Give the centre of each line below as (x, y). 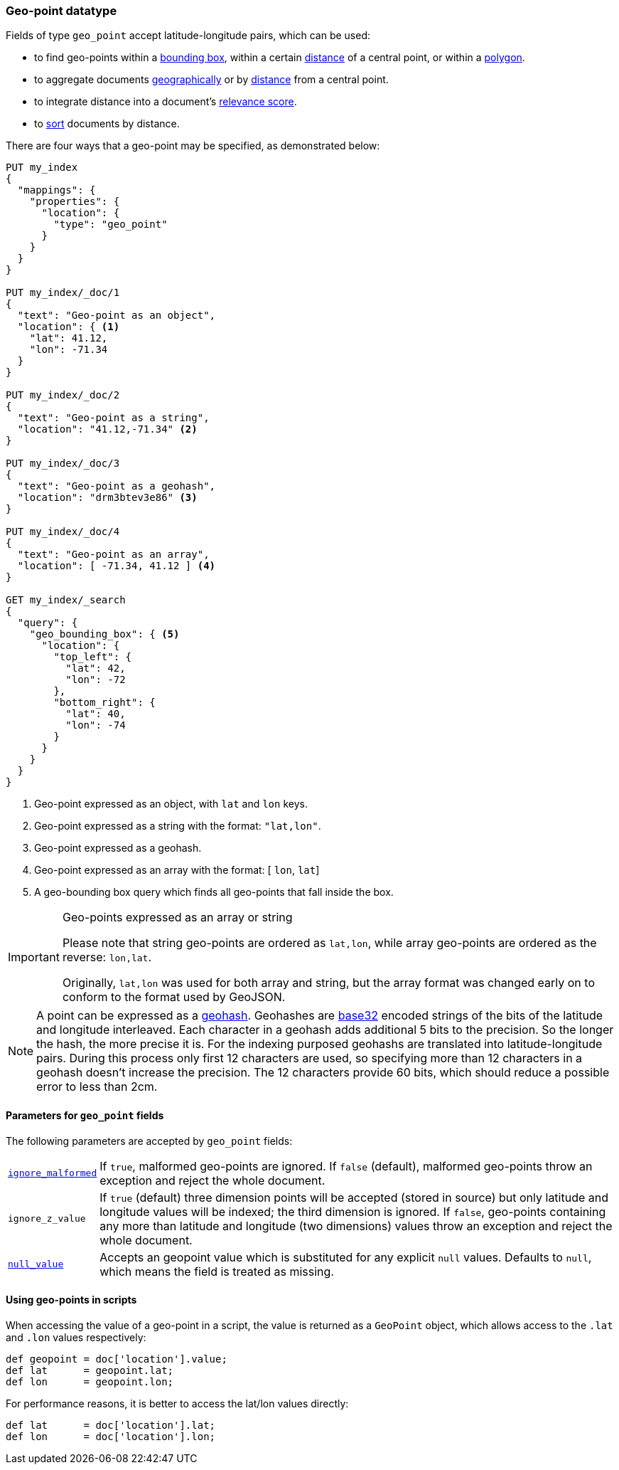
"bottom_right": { (104, 703)
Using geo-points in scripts (71, 1300)
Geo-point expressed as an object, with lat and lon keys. (171, 804)
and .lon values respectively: (76, 1337)
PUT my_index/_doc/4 (63, 532)
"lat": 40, (96, 714)
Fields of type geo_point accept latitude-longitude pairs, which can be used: (188, 36)
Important (34, 957)
